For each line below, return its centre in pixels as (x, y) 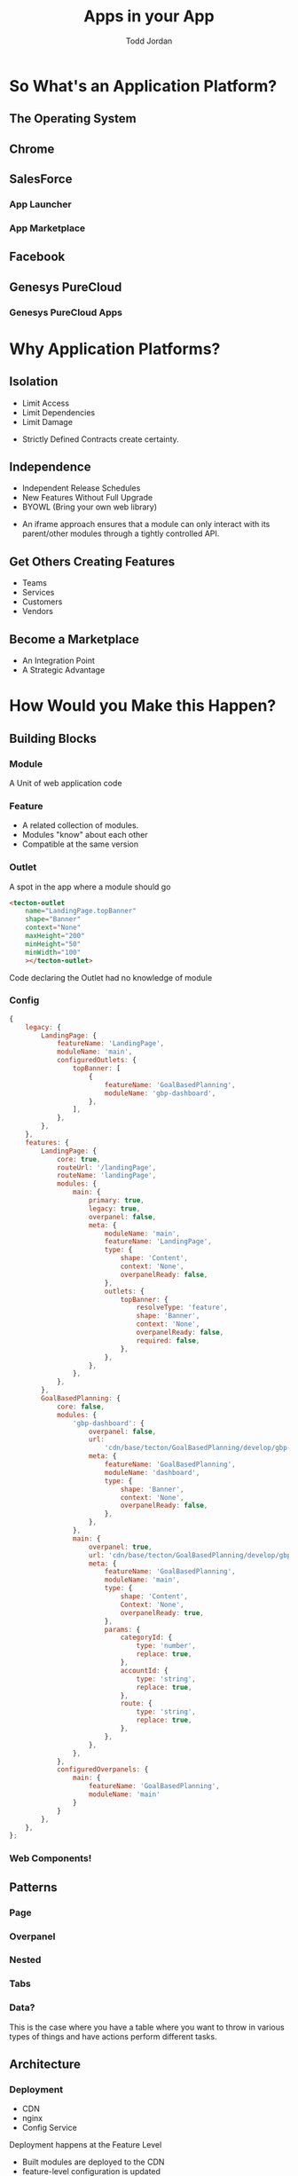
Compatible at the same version (80, 844)
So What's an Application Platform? (143, 86)
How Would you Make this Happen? (143, 706)
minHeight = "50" (53, 944)
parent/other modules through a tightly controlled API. (121, 533)
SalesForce (41, 179)
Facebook (37, 257)
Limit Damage (47, 422)
